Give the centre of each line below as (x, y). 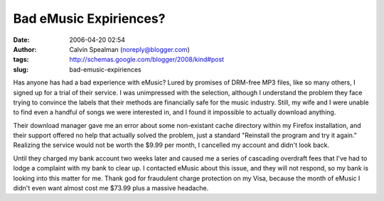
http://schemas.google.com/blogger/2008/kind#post (146, 60)
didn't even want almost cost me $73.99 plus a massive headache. (111, 188)
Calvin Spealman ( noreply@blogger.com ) (129, 49)
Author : (25, 49)
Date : (21, 40)
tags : (21, 60)
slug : (21, 69)
